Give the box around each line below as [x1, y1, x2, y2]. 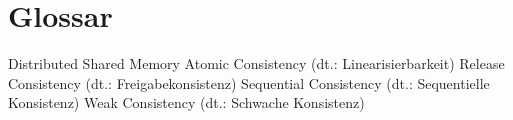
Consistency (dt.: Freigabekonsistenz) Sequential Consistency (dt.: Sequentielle [8, 72, 490, 93]
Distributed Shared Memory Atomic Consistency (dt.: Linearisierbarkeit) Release [8, 53, 505, 74]
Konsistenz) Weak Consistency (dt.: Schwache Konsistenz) [8, 92, 365, 113]
